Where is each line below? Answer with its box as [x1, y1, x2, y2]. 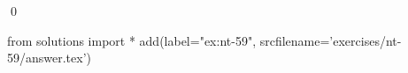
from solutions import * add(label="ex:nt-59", [7, 31, 257, 49]
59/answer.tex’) [7, 48, 92, 67]
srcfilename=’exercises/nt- [259, 31, 402, 49]
